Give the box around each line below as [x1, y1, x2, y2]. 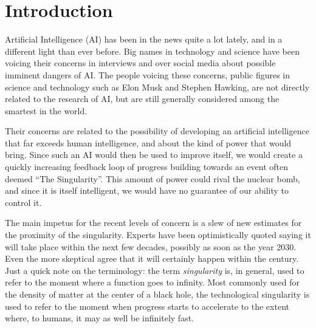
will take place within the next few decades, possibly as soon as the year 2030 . [5, 240, 297, 253]
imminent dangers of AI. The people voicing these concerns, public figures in [5, 68, 290, 81]
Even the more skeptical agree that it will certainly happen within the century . [5, 252, 299, 265]
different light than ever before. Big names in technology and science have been [5, 44, 300, 57]
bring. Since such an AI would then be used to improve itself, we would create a [5, 148, 303, 161]
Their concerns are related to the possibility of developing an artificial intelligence [5, 125, 309, 137]
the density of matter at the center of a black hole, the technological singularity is [5, 288, 310, 300]
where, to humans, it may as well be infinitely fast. [5, 312, 194, 324]
